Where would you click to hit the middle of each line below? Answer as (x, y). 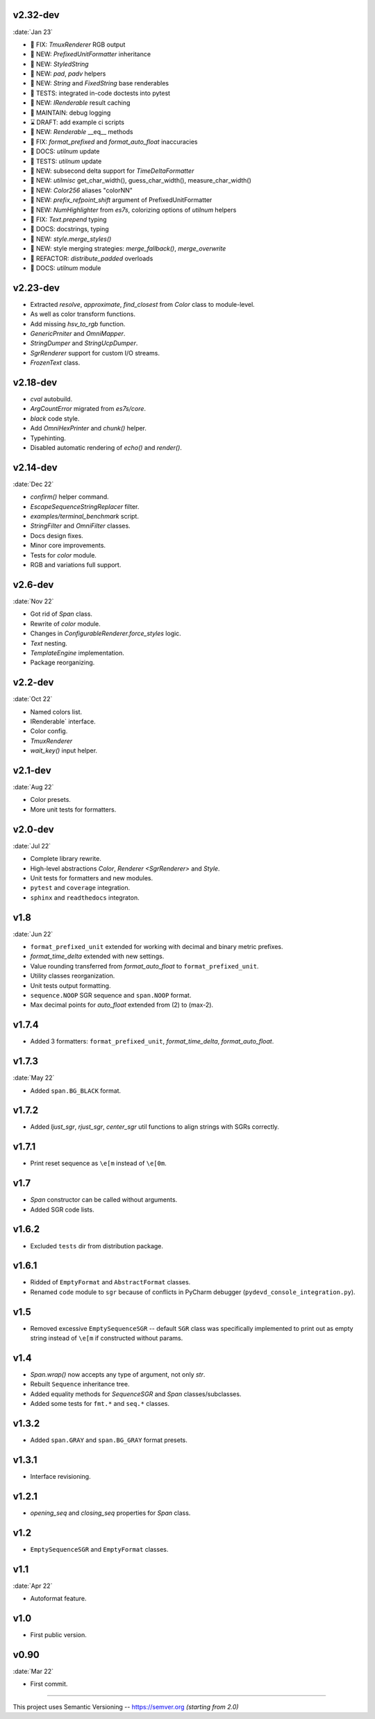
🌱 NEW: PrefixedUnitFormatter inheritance (91, 54)
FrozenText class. (55, 363)
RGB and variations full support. (76, 565)
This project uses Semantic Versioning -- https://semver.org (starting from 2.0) (126, 1707)
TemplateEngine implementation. (77, 653)
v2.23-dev (36, 288)
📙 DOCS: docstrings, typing (69, 229)
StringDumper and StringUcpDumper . (84, 343)
